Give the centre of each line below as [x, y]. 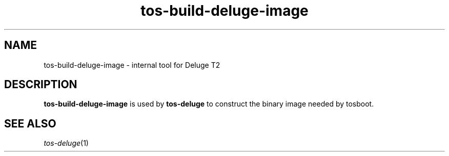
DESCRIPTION [41, 85]
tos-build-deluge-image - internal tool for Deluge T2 [132, 65]
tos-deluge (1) [66, 143]
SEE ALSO [30, 123]
